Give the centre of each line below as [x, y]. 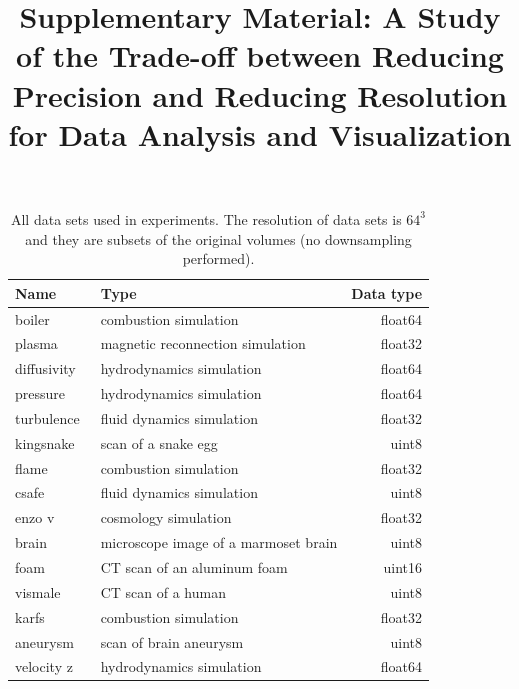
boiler [32, 318]
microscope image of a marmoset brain [219, 542]
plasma [36, 343]
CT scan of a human [163, 591]
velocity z [44, 666]
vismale [38, 591]
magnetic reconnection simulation [203, 343]
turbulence [47, 417]
